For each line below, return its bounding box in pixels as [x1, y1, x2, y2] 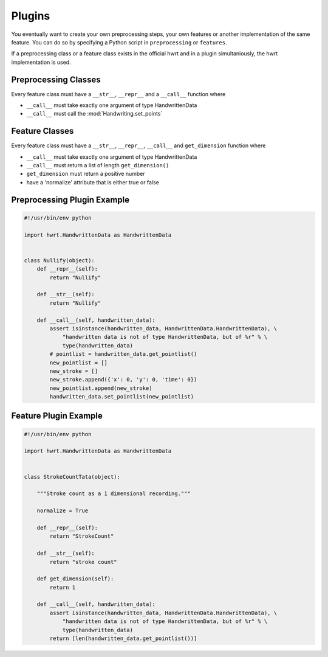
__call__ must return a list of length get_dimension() [26, 162, 169, 169]
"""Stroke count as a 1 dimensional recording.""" [36, 490, 191, 497]
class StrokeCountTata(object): [24, 473, 121, 480]
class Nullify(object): [24, 257, 95, 264]
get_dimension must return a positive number [26, 170, 145, 178]
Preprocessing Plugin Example [11, 195, 130, 205]
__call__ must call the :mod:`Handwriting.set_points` [26, 110, 163, 117]
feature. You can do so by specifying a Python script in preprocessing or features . [11, 38, 227, 46]
